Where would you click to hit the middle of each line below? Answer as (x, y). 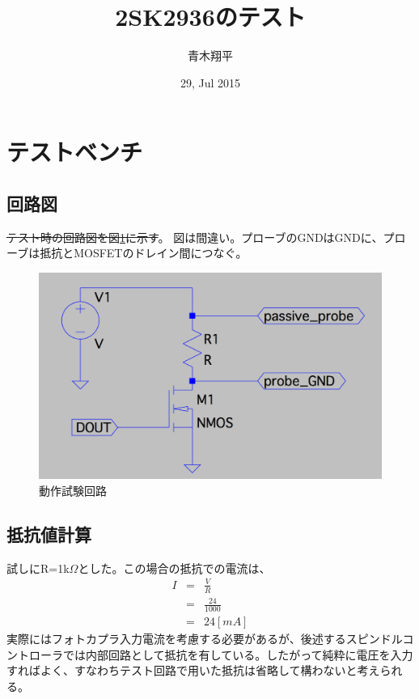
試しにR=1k (38, 568)
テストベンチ (75, 152)
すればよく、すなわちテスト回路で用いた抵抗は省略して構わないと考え (193, 670)
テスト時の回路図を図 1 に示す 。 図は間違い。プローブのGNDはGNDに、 (195, 237)
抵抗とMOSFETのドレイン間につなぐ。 (144, 253)
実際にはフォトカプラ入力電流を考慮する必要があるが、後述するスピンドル (205, 639)
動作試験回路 (73, 490)
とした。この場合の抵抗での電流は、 (174, 568)
